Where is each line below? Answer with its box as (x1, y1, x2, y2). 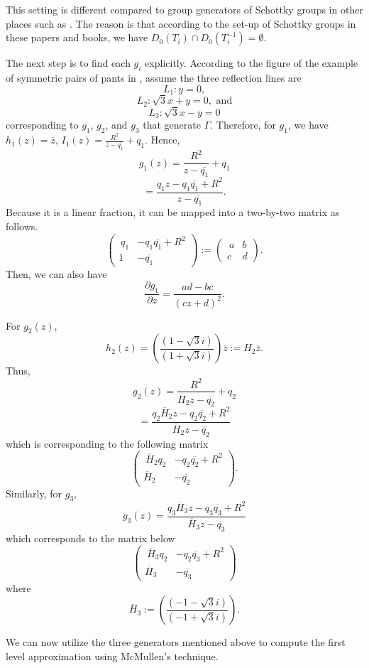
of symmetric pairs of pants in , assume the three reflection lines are (6, 70, 302, 85)
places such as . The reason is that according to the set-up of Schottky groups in (6, 16, 356, 31)
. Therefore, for (210, 117, 276, 132)
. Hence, (145, 132, 180, 147)
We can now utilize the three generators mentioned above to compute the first (6, 635, 346, 650)
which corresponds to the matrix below (6, 530, 175, 545)
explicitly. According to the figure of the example (145, 55, 358, 70)
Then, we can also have (6, 266, 107, 281)
